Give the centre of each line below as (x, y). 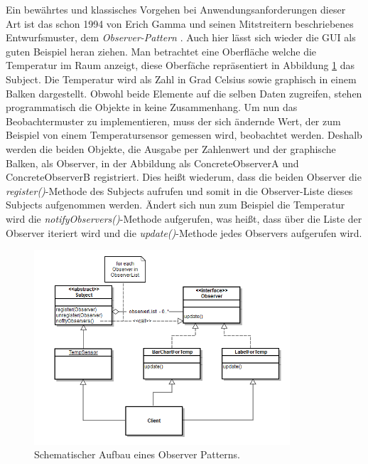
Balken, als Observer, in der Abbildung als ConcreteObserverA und (152, 163)
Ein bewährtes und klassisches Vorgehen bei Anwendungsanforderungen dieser (176, 9)
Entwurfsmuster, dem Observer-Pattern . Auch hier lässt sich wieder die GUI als (181, 37)
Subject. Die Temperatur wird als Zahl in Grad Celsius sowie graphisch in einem (181, 79)
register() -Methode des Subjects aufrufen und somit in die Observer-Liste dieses (179, 190)
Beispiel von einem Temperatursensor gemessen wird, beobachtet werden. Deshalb (184, 135)
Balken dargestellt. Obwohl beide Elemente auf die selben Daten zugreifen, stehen (184, 93)
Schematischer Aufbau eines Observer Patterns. (137, 454)
